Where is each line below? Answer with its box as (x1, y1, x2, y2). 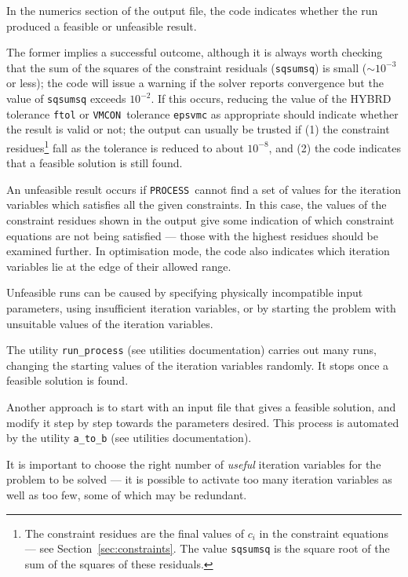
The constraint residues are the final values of (24, 524, 245, 541)
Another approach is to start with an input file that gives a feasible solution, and (6, 399, 396, 415)
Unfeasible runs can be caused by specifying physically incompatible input (6, 284, 363, 301)
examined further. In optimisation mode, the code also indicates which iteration (6, 243, 390, 259)
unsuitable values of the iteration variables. (6, 315, 213, 331)
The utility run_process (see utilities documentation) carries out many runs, (6, 341, 377, 358)
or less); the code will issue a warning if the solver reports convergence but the (6, 75, 384, 91)
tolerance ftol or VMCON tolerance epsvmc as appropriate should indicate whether (6, 105, 399, 122)
